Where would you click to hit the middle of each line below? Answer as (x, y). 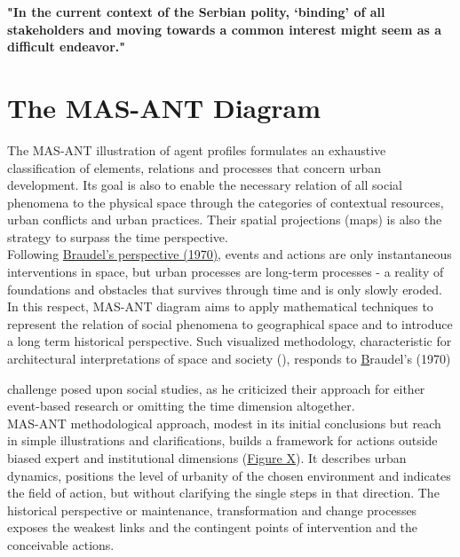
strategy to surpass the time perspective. (118, 236)
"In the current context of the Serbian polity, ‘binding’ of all (196, 12)
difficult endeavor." (66, 47)
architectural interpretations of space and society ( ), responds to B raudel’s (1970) (229, 359)
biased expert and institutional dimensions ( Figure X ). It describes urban (207, 458)
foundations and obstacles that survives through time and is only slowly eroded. (225, 289)
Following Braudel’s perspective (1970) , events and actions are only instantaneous (230, 254)
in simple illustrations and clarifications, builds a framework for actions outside (222, 440)
